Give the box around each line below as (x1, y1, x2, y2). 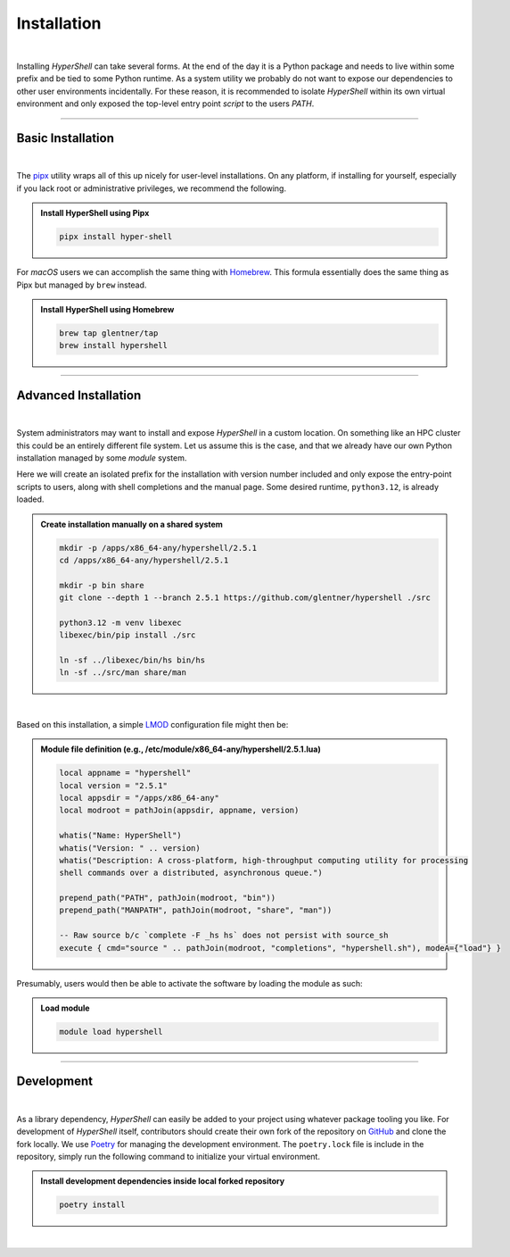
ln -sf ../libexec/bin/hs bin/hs (59, 655, 205, 665)
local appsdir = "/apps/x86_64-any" (59, 793, 220, 803)
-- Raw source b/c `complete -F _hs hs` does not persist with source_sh (59, 930, 389, 941)
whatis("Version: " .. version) (59, 843, 201, 853)
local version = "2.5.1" (59, 780, 169, 790)
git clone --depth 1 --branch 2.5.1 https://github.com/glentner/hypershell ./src (59, 593, 432, 603)
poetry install (59, 1200, 126, 1210)
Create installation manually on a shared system (40, 519, 223, 529)
